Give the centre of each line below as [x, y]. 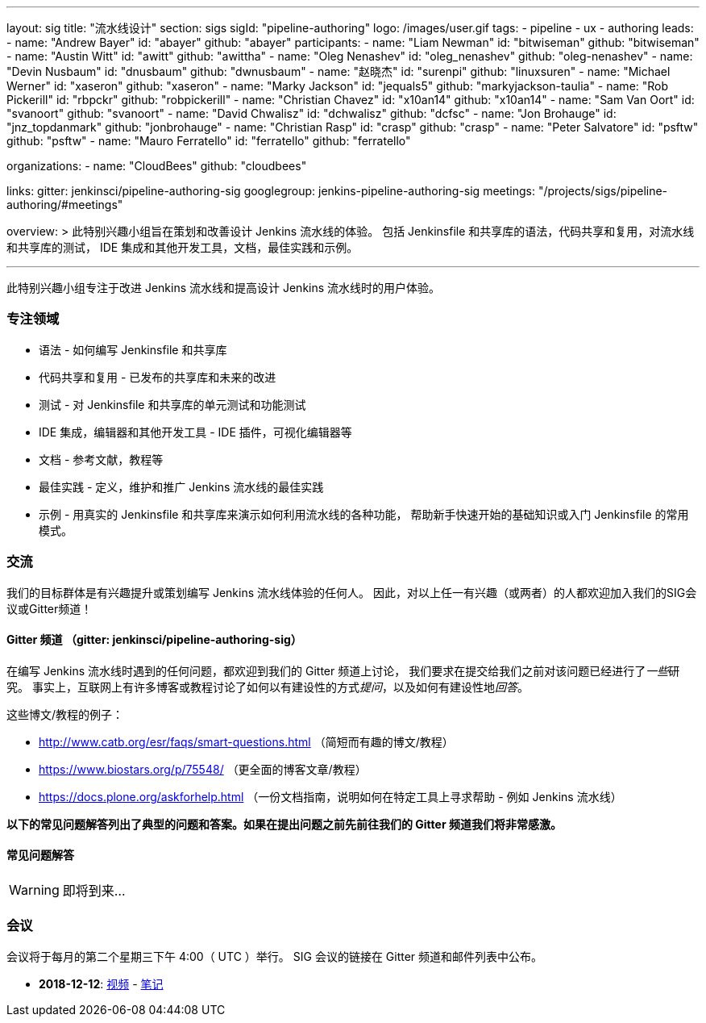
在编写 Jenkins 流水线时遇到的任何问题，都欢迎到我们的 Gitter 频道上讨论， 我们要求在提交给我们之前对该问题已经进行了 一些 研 [343, 670]
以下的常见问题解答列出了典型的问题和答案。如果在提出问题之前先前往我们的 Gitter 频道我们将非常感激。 [284, 824]
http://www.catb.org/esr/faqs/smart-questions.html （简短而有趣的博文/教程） [246, 741]
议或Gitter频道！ [50, 608]
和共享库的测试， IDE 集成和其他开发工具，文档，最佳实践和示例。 [183, 247]
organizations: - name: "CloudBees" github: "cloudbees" [157, 166]
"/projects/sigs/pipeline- [603, 191]
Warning [34, 889]
